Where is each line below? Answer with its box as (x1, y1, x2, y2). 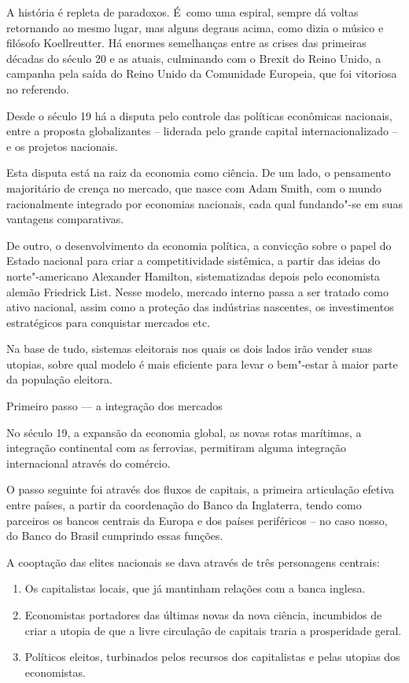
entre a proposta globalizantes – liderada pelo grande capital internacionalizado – (6, 123, 398, 139)
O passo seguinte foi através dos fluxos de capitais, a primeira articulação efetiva (6, 481, 394, 498)
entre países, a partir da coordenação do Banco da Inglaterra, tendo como (6, 497, 362, 513)
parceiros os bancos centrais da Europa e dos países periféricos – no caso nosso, (6, 512, 388, 528)
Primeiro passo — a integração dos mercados (6, 398, 223, 414)
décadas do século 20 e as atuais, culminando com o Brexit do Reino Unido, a (6, 50, 381, 66)
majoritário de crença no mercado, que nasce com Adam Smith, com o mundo (6, 179, 381, 196)
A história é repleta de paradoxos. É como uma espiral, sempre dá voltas (6, 4, 359, 20)
